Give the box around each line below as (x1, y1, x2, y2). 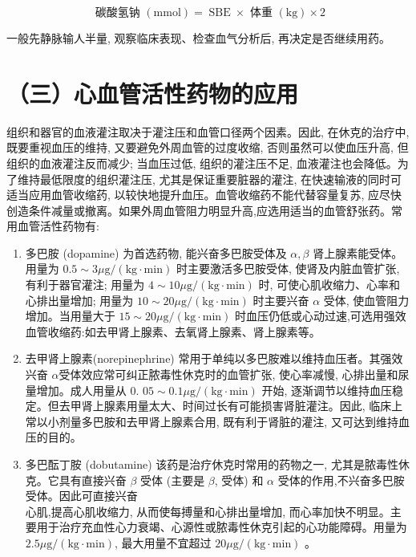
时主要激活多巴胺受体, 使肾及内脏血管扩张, (176, 260, 400, 277)
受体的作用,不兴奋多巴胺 (277, 471, 405, 488)
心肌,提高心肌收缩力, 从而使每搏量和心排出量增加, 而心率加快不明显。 (25, 502, 390, 519)
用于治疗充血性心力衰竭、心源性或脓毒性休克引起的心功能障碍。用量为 (36, 518, 407, 535)
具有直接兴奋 (59, 471, 127, 488)
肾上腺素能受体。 (313, 244, 403, 261)
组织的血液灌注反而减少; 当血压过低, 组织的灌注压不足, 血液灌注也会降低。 (6, 154, 398, 171)
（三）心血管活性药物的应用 (6, 76, 299, 109)
